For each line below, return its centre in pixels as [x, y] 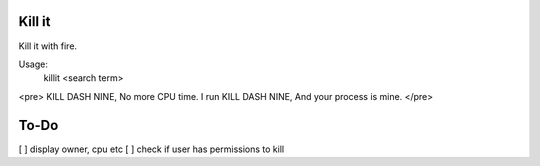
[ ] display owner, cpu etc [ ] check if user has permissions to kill [151, 149]
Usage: [33, 64]
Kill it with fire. [48, 46]
